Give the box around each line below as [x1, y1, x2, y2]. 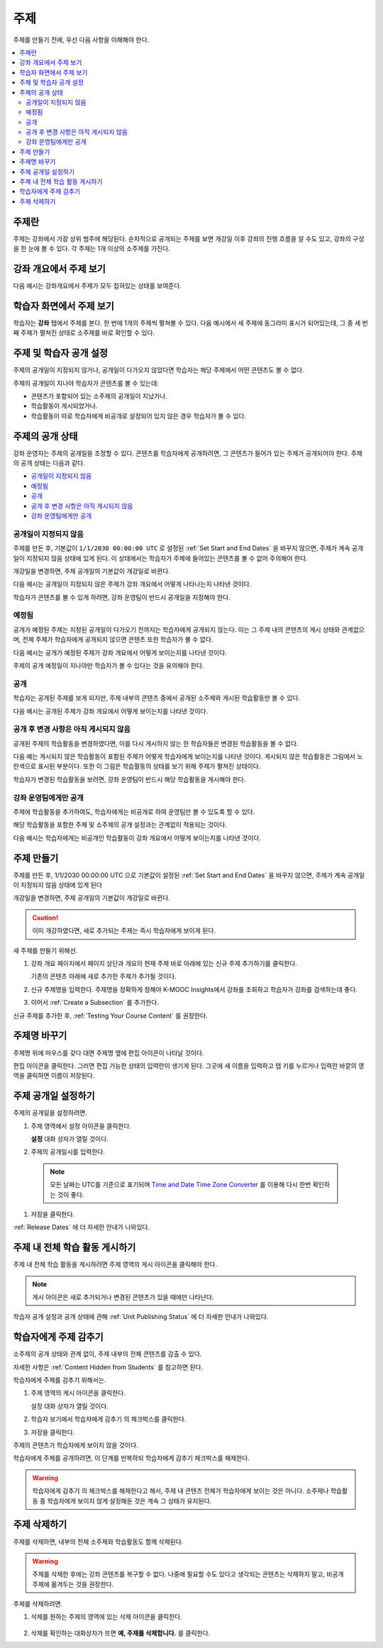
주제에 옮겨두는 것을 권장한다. [32, 1580, 114, 1588]
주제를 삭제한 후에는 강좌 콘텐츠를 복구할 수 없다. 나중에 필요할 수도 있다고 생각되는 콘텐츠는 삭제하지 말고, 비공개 [32, 1570, 344, 1579]
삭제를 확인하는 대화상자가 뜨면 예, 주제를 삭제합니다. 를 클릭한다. [30, 1628, 211, 1637]
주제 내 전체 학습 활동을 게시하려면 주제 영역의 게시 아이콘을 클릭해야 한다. [13, 1260, 218, 1269]
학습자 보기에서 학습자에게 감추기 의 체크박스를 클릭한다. [30, 1415, 187, 1423]
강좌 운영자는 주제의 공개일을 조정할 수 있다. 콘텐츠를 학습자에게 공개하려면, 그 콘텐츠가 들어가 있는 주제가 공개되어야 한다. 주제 [13, 449, 363, 457]
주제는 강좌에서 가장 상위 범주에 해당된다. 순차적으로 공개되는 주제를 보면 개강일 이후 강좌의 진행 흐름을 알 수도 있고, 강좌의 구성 [13, 234, 365, 243]
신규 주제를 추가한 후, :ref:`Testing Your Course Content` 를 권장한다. [13, 1011, 209, 1020]
